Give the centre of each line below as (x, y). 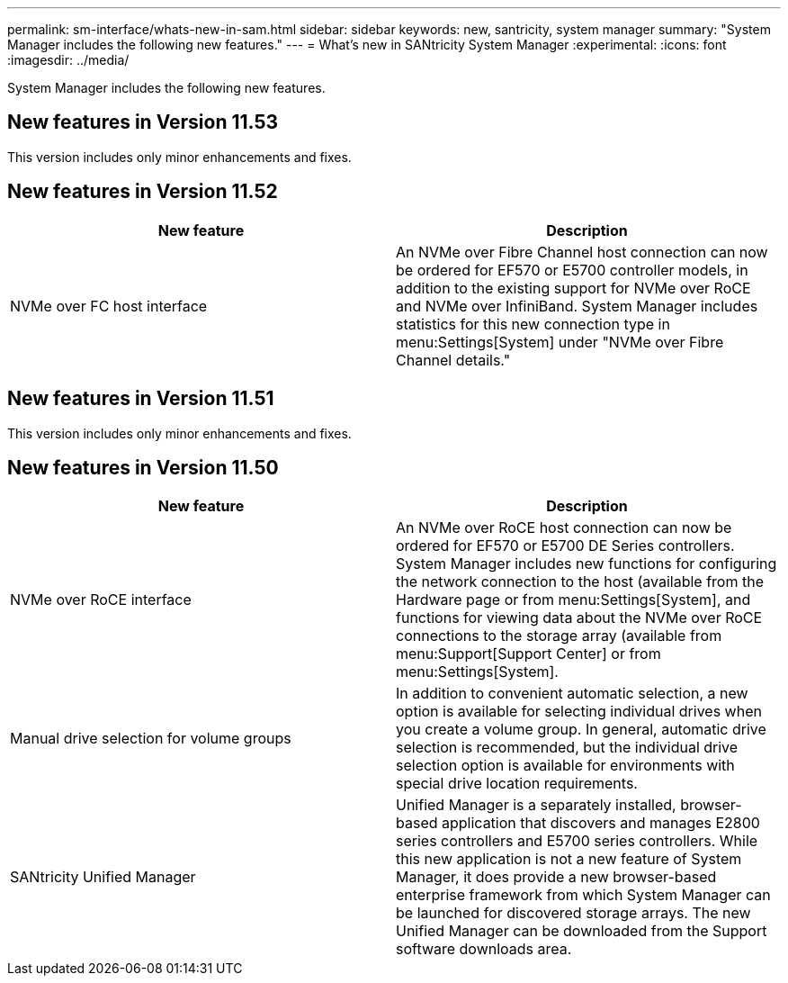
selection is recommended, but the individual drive (567, 748)
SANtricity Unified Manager (103, 877)
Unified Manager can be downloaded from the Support (582, 931)
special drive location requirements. (517, 784)
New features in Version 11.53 (143, 122)
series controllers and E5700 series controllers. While (577, 841)
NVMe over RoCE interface (101, 600)
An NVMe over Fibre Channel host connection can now (582, 252)
